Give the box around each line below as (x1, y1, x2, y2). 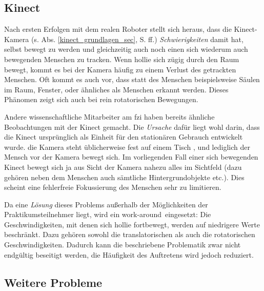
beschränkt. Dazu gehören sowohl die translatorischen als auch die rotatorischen (4, 229, 255, 240)
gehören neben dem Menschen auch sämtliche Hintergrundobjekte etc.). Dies (4, 171, 245, 182)
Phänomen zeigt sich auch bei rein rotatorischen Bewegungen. (4, 94, 198, 105)
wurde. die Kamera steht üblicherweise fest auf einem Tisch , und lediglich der (4, 141, 250, 152)
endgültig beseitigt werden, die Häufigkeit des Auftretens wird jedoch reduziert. (4, 249, 254, 260)
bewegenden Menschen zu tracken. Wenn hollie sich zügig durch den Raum (4, 53, 239, 64)
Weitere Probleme (4, 274, 103, 290)
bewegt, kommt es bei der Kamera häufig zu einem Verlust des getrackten (4, 64, 236, 74)
